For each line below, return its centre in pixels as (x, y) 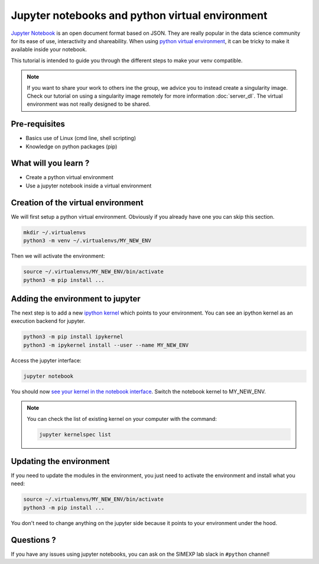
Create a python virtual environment (69, 177)
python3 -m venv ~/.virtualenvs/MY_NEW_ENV (87, 241)
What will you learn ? (50, 163)
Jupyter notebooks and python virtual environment (139, 15)
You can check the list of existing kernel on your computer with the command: (122, 419)
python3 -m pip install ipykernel (73, 337)
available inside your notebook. (49, 50)
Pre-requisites (38, 124)
